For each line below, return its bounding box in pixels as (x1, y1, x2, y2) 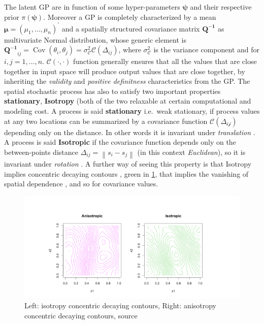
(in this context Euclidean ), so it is (137, 146, 246, 157)
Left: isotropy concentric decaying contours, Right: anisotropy (24, 300, 217, 311)
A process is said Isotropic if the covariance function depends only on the (4, 137, 236, 147)
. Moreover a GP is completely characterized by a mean (43, 11, 216, 22)
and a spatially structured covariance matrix (61, 23, 200, 34)
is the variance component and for (153, 44, 260, 55)
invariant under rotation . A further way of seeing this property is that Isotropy (4, 158, 252, 169)
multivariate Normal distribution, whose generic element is (4, 34, 186, 45)
